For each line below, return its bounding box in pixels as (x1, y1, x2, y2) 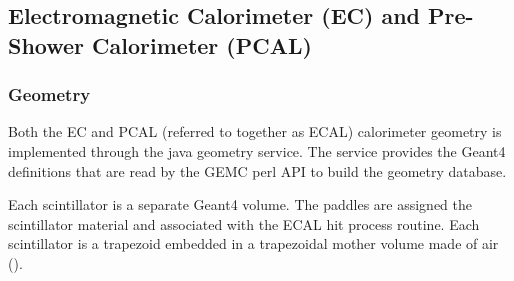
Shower (8, 29, 85, 60)
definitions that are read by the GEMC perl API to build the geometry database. (8, 160, 507, 181)
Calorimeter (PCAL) (92, 29, 312, 60)
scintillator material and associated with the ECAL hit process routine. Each (8, 213, 480, 234)
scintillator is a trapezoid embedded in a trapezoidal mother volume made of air (8, 233, 499, 254)
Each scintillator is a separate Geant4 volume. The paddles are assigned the (8, 194, 473, 215)
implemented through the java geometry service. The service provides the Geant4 (8, 140, 506, 161)
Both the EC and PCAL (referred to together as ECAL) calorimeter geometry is (8, 121, 502, 142)
